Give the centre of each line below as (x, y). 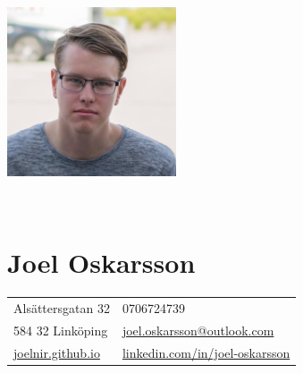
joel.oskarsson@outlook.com (198, 330)
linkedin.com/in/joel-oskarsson (206, 352)
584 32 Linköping (61, 330)
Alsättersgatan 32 (62, 308)
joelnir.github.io (57, 352)
